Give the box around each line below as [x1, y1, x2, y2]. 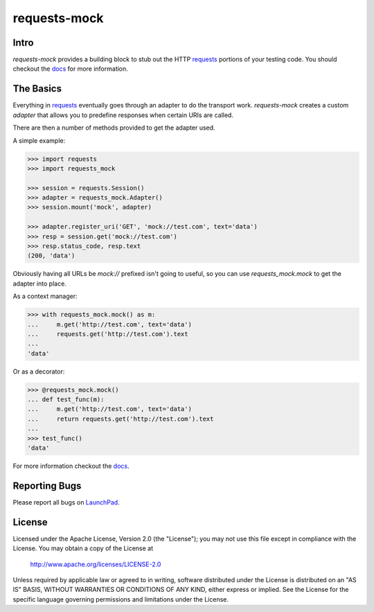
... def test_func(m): [27, 396, 105, 403]
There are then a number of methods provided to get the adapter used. [12, 123, 215, 132]
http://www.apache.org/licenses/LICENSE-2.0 [30, 560, 161, 568]
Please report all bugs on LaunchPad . [12, 498, 121, 506]
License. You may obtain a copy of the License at [12, 544, 154, 552]
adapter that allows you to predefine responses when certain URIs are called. [12, 111, 233, 119]
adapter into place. [12, 279, 67, 288]
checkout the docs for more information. [12, 64, 128, 73]
